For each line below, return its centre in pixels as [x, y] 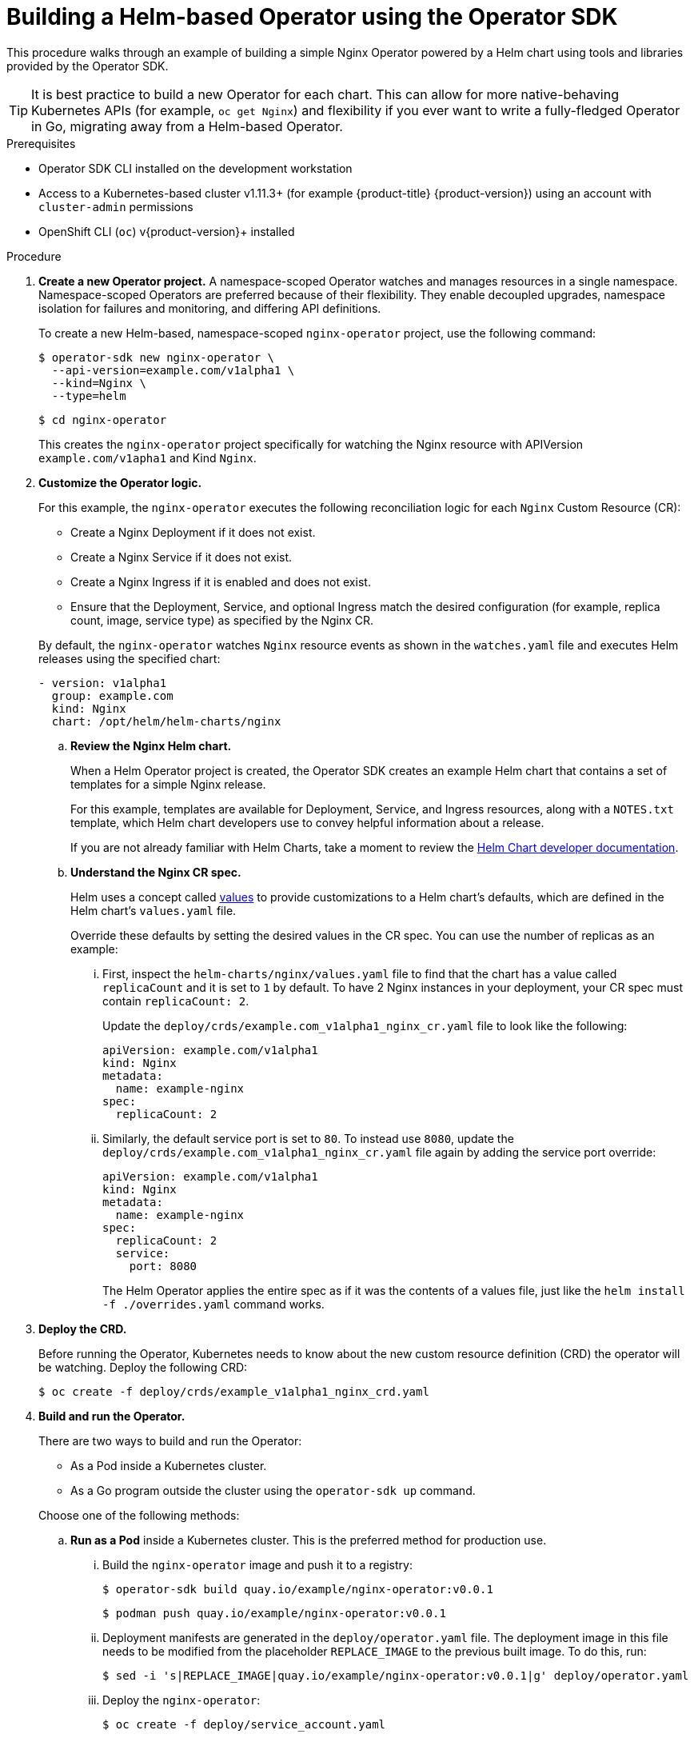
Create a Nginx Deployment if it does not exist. [193, 532]
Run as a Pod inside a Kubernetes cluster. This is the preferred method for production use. [309, 1540]
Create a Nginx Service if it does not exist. [181, 557]
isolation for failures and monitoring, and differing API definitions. [210, 308]
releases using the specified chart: [130, 658]
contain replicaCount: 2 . [176, 1001]
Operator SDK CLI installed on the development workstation [195, 168]
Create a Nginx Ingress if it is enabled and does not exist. [221, 581]
